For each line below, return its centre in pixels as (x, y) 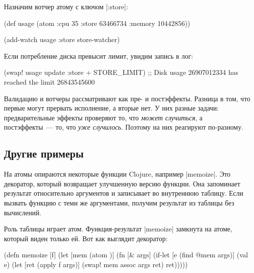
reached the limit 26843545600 (49, 81)
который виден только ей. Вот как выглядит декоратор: (86, 238)
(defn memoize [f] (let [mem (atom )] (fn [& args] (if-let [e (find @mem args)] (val (126, 255)
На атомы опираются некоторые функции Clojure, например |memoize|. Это (117, 174)
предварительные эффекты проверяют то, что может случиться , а (103, 117)
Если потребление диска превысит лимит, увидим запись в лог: (99, 56)
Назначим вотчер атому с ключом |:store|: (66, 6)
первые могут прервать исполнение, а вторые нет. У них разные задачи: (112, 108)
